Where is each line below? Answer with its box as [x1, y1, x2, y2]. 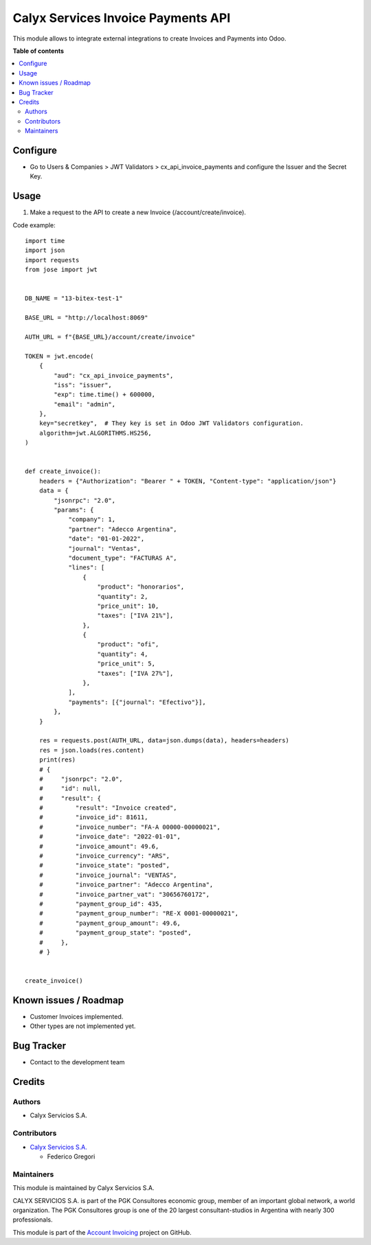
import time [25, 237, 65, 245]
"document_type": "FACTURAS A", [68, 553, 178, 562]
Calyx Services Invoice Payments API [12, 10, 231, 25]
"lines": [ [68, 564, 105, 571]
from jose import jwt [25, 266, 98, 274]
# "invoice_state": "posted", [38, 862, 170, 869]
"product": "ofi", [97, 641, 159, 648]
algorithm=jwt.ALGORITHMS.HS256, [38, 429, 153, 437]
